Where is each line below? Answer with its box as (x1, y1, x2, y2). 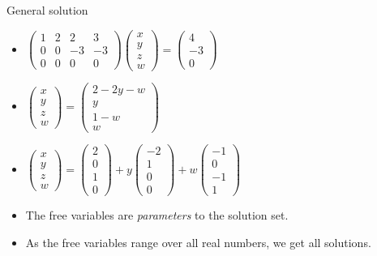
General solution (6, 2, 88, 18)
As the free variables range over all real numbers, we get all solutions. (25, 233, 371, 250)
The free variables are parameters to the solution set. (25, 207, 289, 224)
